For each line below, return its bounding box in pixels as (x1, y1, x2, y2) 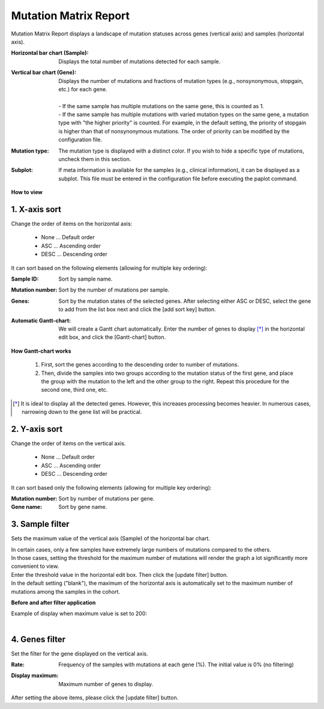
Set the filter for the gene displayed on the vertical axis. (11, 650, 148, 657)
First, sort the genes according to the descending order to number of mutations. (41, 361, 239, 368)
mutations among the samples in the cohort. (11, 588, 120, 595)
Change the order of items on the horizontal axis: (11, 220, 133, 228)
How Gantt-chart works (11, 347, 71, 354)
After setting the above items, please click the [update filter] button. (11, 694, 179, 701)
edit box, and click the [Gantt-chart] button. (58, 333, 166, 341)
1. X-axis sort (11, 204, 61, 215)
